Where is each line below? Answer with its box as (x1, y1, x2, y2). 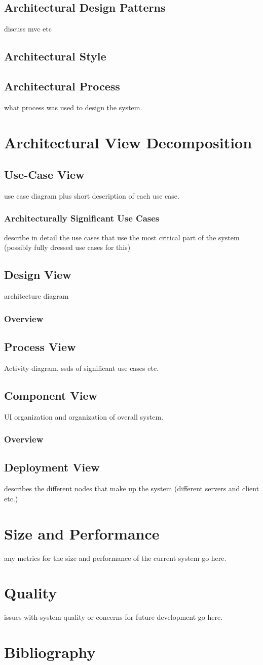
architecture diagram (4, 291, 69, 301)
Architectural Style (4, 48, 106, 64)
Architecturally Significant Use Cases (4, 212, 160, 225)
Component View (4, 387, 97, 403)
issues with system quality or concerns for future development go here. (4, 612, 223, 622)
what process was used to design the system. (4, 102, 142, 112)
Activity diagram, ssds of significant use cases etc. (4, 362, 159, 373)
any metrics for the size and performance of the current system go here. (4, 552, 227, 563)
